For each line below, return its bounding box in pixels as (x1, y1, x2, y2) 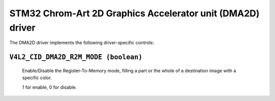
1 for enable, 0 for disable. (22, 84, 77, 90)
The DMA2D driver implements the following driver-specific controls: (9, 40, 154, 46)
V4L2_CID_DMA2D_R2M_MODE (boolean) (9, 53, 143, 61)
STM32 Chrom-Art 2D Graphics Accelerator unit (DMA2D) (9, 8, 260, 19)
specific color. (22, 74, 52, 81)
